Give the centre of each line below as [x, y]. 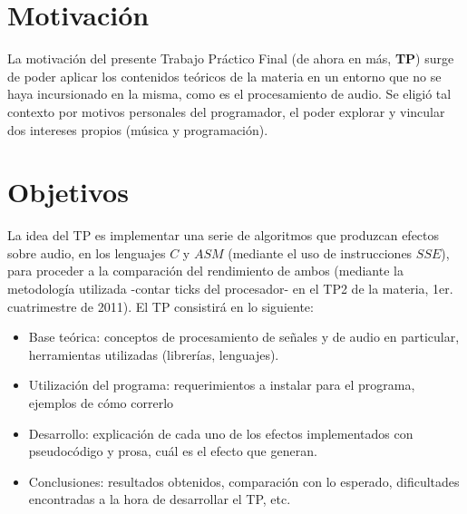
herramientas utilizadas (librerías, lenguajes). [154, 354]
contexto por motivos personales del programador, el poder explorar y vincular [226, 111]
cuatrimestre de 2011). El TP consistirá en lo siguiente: [161, 306]
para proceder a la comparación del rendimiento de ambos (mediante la [205, 271]
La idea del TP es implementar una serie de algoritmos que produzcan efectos [224, 235]
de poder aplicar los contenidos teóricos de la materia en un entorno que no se [224, 76]
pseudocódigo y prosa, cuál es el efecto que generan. [173, 451]
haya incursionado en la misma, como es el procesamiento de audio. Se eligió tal [229, 94]
